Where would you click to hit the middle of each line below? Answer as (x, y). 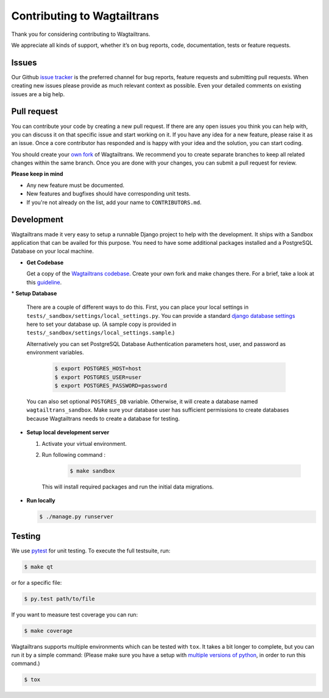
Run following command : (74, 454)
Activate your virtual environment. (84, 443)
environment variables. (55, 353)
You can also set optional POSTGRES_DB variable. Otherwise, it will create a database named (142, 401)
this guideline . (44, 282)
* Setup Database (34, 293)
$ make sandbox (92, 471)
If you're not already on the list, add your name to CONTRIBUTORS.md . (114, 202)
